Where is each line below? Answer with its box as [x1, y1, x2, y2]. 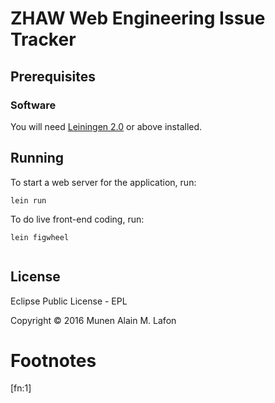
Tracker [10, 28, 77, 51]
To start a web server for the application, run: [10, 176, 197, 188]
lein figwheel [10, 232, 70, 242]
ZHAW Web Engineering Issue [10, 7, 266, 30]
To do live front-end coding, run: [10, 213, 145, 225]
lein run [10, 195, 47, 206]
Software [10, 98, 57, 112]
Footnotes [10, 349, 97, 372]
